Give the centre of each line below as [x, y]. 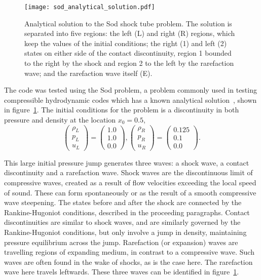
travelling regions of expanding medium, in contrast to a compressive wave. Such [129, 252]
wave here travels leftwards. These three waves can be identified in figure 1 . [122, 272]
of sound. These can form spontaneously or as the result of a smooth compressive [130, 192]
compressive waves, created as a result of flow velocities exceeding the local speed [130, 182]
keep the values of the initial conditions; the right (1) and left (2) [126, 43]
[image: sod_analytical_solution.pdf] [90, 7]
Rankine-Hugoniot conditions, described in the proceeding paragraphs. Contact [127, 212]
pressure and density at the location [60, 119]
